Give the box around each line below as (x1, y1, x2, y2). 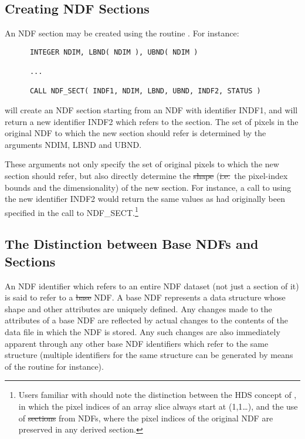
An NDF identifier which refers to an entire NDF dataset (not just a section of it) (5, 279, 299, 292)
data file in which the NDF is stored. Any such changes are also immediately (5, 326, 280, 338)
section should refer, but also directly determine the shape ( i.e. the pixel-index (5, 170, 288, 182)
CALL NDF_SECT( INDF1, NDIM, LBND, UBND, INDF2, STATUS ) (29, 87, 261, 96)
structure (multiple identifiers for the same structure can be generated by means (5, 349, 293, 361)
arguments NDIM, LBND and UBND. (5, 138, 142, 150)
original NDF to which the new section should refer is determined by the (5, 127, 266, 139)
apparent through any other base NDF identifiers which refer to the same (5, 337, 269, 349)
